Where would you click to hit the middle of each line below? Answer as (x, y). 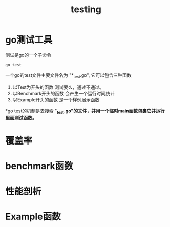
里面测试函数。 (21, 118)
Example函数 (33, 217)
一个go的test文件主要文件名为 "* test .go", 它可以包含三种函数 (68, 76)
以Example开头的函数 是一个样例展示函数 (56, 100)
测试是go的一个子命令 (28, 55)
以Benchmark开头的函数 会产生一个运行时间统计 (63, 93)
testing (86, 9)
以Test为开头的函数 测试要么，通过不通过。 (58, 87)
